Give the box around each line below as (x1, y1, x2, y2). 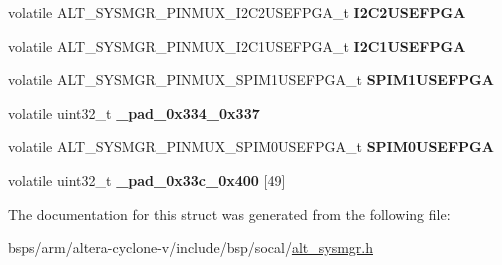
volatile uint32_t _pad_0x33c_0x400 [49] (8, 169, 286, 190)
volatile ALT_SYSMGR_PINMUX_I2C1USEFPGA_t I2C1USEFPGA (8, 35, 466, 56)
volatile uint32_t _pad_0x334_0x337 (8, 102, 260, 123)
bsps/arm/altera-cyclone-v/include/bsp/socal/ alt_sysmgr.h (8, 237, 373, 258)
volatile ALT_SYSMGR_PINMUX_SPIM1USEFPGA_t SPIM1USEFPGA (8, 69, 494, 90)
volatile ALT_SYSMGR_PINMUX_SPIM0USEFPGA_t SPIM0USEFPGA (8, 136, 494, 157)
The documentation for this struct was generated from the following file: (8, 203, 451, 224)
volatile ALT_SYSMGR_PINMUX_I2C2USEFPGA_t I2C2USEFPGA (8, 2, 466, 22)
